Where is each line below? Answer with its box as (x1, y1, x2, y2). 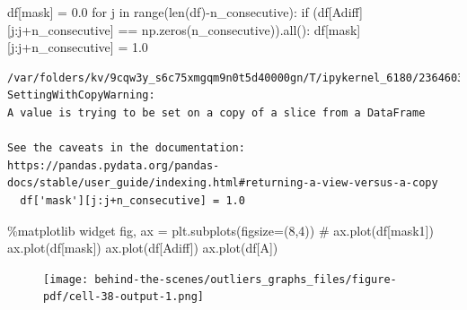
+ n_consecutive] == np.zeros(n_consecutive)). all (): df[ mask (22, 20, 357, 39)
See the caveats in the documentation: (7, 142, 245, 155)
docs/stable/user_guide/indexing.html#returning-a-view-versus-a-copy (7, 177, 438, 190)
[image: (43, 272, 89, 286)
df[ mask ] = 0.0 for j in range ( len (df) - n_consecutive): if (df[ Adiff (7, 3, 360, 21)
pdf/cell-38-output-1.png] (43, 290, 204, 304)
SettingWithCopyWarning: (7, 89, 155, 102)
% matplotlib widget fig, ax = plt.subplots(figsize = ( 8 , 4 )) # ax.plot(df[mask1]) (7, 220, 434, 239)
